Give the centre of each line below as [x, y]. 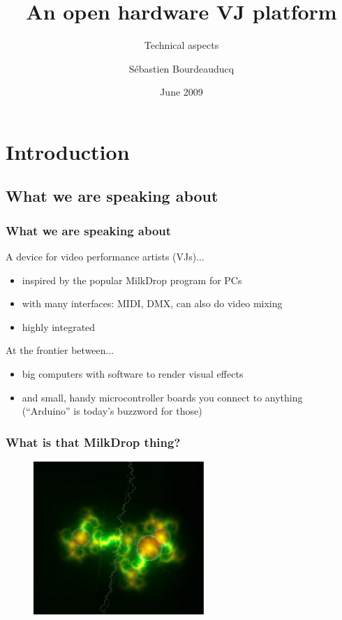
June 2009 [181, 92]
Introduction [68, 151]
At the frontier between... [60, 350]
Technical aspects [181, 45]
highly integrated [59, 326]
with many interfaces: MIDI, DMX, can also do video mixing [152, 303]
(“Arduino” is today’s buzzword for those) [112, 411]
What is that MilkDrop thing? [93, 442]
